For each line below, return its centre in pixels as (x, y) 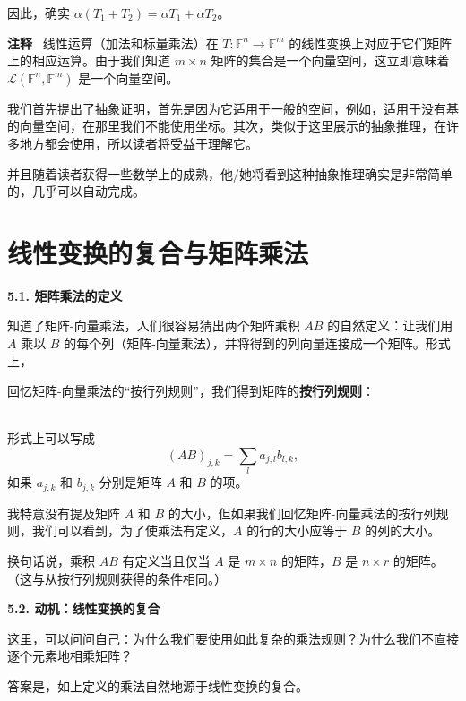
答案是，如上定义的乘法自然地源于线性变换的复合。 (158, 685)
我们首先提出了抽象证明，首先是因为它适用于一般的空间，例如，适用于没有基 (233, 108)
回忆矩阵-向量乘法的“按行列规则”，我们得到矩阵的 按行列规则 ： (191, 391)
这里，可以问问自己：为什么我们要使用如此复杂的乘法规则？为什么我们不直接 (233, 638)
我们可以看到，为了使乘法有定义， (132, 530)
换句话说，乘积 (51, 560)
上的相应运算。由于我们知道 (89, 60)
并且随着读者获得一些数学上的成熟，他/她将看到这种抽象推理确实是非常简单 (230, 173)
